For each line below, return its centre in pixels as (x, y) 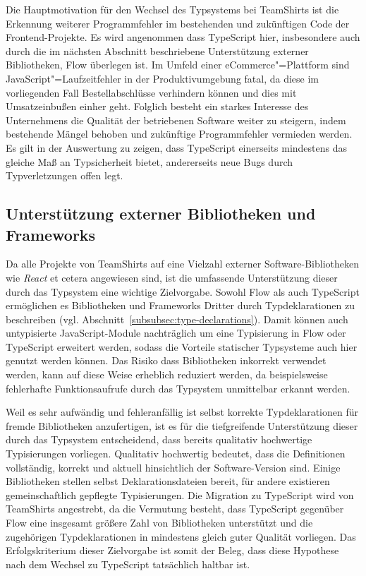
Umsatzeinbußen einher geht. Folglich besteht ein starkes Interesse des (157, 106)
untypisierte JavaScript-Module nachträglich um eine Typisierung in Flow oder (176, 333)
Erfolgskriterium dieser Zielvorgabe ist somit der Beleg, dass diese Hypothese (172, 550)
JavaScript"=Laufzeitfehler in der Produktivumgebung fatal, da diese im (163, 78)
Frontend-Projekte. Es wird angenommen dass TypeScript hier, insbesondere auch (183, 37)
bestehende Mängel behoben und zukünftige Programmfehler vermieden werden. (179, 134)
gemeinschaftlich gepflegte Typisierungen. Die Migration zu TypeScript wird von (180, 494)
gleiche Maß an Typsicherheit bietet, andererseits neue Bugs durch (150, 161)
